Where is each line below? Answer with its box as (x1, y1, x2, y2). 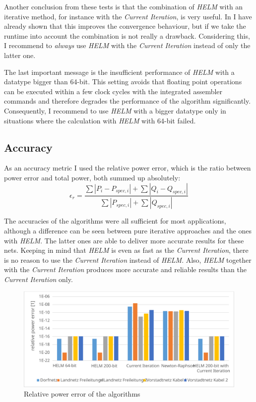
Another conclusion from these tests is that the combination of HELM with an (4, 1, 243, 11)
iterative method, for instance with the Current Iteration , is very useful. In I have (4, 11, 252, 21)
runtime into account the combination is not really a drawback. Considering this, (4, 30, 250, 41)
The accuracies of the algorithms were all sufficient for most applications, (4, 216, 226, 226)
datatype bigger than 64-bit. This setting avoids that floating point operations (4, 76, 242, 87)
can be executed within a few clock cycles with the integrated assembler (4, 86, 223, 96)
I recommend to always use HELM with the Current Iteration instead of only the (4, 40, 251, 51)
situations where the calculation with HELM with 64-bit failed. (4, 115, 196, 125)
